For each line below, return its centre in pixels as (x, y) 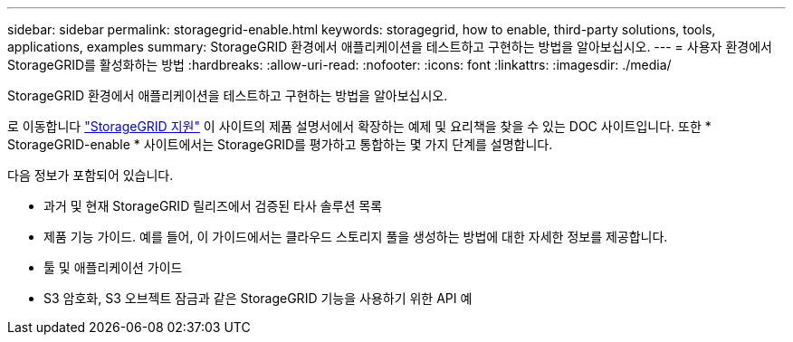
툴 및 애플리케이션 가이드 (113, 267)
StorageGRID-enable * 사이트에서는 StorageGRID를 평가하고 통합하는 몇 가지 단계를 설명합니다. (280, 144)
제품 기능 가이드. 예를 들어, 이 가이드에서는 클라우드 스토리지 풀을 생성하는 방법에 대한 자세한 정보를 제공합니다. (356, 237)
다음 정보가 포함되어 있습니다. (91, 175)
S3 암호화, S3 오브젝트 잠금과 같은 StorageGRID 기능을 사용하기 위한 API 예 (258, 298)
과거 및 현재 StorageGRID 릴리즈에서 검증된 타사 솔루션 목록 (213, 206)
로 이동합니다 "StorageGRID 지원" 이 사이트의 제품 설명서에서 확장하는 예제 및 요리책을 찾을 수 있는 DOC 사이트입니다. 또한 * (359, 126)
